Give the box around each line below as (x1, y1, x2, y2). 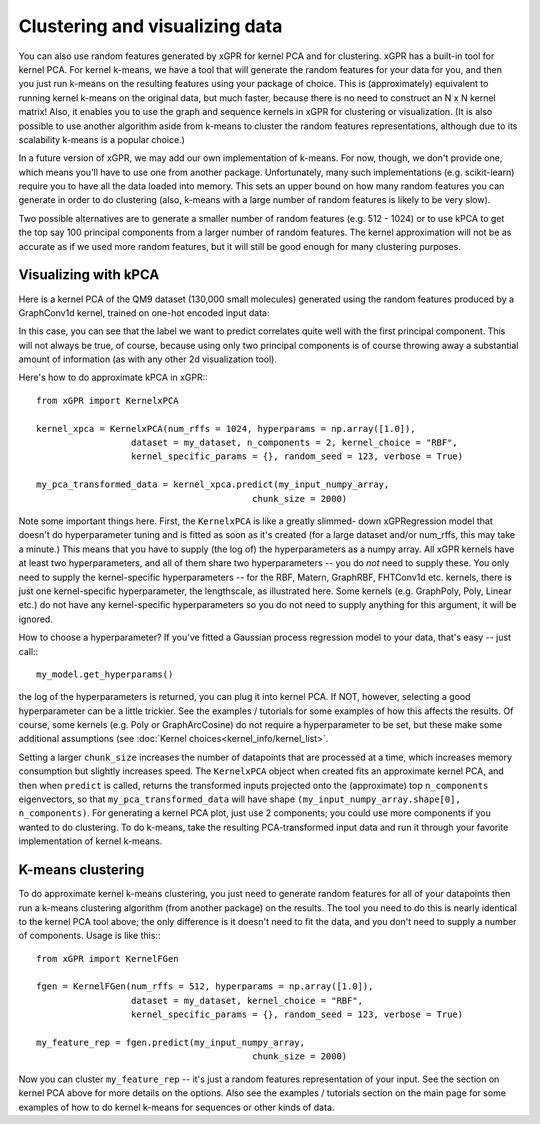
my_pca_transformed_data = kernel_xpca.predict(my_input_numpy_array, (36, 479, 390, 490)
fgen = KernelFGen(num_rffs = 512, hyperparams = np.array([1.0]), (36, 981, 374, 992)
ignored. (18, 613, 54, 625)
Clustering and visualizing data (18, 15, 283, 37)
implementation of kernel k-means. (18, 835, 163, 847)
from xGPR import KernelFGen (36, 953, 179, 964)
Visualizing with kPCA (18, 266, 160, 284)
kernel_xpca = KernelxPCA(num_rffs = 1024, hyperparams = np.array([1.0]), (36, 423, 416, 434)
